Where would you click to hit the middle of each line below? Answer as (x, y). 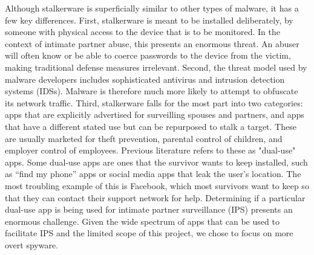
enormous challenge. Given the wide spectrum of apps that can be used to (142, 221)
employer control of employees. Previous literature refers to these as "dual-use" (150, 150)
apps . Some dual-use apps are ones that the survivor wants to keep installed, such (156, 162)
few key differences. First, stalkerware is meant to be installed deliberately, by (149, 20)
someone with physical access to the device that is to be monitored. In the (142, 32)
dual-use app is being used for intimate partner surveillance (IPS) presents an (149, 209)
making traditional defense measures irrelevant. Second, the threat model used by (156, 67)
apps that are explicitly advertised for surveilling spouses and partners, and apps (155, 115)
